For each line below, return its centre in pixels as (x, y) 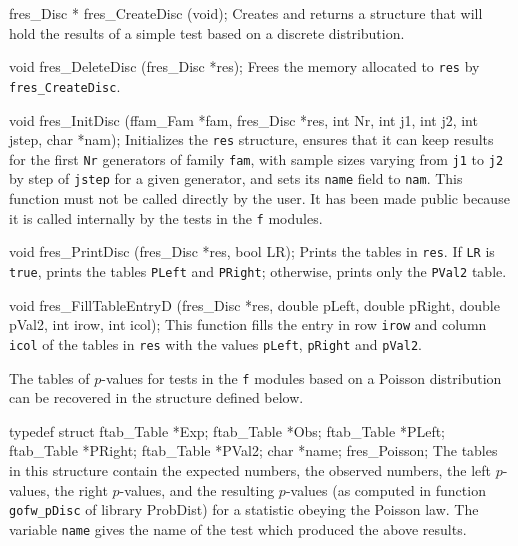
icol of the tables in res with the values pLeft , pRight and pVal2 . (215, 343)
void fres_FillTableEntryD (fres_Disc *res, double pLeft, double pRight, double (254, 304)
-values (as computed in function (385, 489)
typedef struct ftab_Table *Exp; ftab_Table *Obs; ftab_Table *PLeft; (227, 430)
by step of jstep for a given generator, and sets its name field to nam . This (236, 178)
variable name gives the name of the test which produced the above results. (238, 528)
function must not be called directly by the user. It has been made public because (259, 198)
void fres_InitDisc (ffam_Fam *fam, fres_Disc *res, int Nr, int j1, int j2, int (243, 119)
